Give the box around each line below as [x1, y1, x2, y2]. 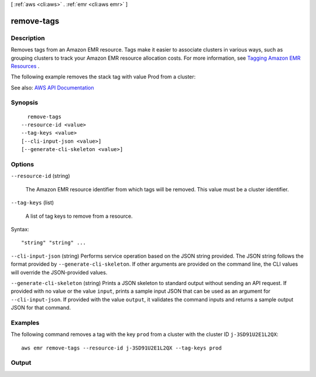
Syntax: [11, 225, 29, 232]
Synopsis [11, 98, 38, 107]
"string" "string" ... [21, 239, 87, 246]
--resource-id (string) [11, 173, 70, 180]
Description [11, 34, 45, 42]
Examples [11, 318, 40, 327]
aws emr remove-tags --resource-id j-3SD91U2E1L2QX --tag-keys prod [21, 344, 222, 351]
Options [11, 160, 35, 168]
